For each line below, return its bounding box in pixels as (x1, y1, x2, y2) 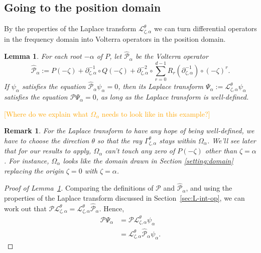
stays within (159, 135, 196, 145)
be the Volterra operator (135, 51, 208, 61)
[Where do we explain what (4, 108, 88, 119)
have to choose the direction (4, 135, 89, 145)
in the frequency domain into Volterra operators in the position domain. (4, 33, 226, 44)
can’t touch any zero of (105, 145, 175, 156)
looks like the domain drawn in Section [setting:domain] (63, 155, 233, 166)
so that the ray (97, 135, 142, 145)
